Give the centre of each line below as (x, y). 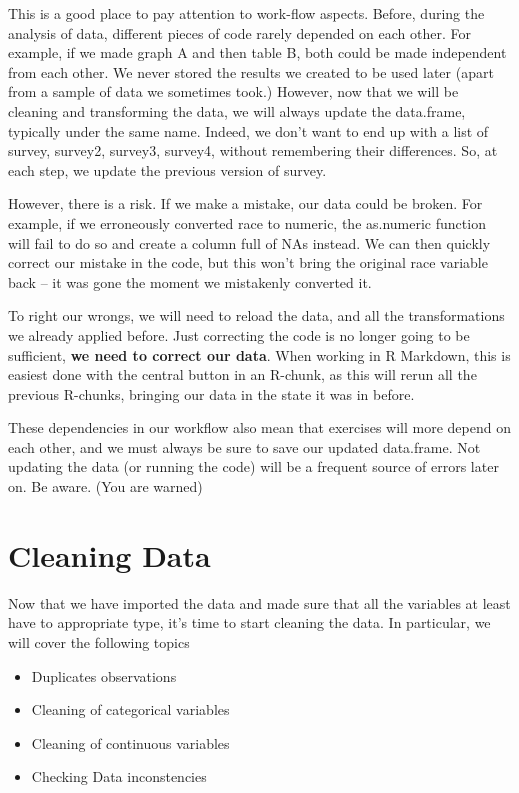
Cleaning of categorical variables (130, 709)
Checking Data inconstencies (119, 776)
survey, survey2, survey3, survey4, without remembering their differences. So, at (253, 150)
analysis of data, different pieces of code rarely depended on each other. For (240, 32)
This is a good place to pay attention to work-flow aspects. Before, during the (246, 13)
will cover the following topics (99, 641)
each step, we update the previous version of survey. (167, 169)
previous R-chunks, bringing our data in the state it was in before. (211, 393)
